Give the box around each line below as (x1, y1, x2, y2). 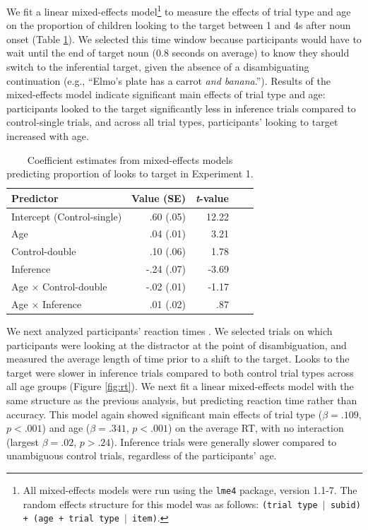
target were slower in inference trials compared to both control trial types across (6, 365, 354, 379)
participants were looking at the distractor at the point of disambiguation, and (6, 337, 347, 352)
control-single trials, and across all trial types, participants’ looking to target (6, 114, 338, 129)
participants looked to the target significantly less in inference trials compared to (6, 100, 356, 115)
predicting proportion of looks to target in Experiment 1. (6, 166, 254, 181)
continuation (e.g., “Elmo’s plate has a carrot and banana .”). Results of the (6, 73, 331, 88)
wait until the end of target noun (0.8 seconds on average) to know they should (6, 45, 350, 60)
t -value (195, 190, 229, 205)
